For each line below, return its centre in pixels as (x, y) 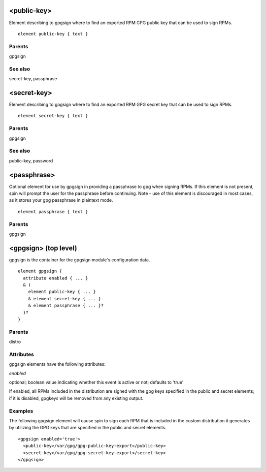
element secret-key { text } (53, 116)
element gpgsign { (40, 271)
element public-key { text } (53, 34)
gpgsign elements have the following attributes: (57, 364)
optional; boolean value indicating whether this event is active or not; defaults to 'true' (96, 382)
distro (15, 342)
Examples (21, 411)
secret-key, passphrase (33, 79)
